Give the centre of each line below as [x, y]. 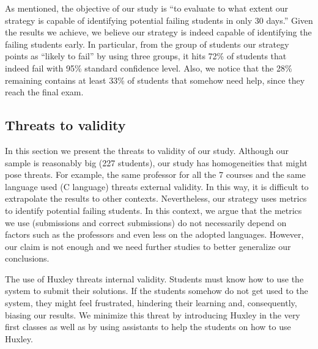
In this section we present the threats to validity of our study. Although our [147, 150]
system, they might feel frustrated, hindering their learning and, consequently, [151, 303]
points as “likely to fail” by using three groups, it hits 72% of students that [146, 56]
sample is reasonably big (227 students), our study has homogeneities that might [156, 162]
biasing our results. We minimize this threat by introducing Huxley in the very [153, 314]
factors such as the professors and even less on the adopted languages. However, [154, 234]
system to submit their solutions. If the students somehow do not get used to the [157, 291]
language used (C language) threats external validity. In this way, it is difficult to [157, 186]
